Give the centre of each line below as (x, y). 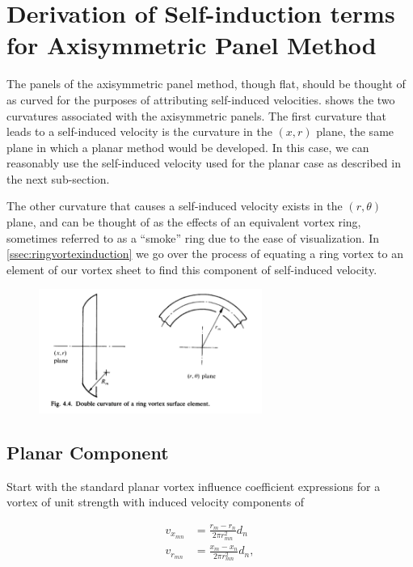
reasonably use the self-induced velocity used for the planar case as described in (204, 163)
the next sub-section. (58, 178)
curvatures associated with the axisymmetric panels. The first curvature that (197, 115)
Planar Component (88, 452)
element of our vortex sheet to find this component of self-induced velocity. (192, 269)
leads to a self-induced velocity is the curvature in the (139, 131)
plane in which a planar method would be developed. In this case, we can (188, 147)
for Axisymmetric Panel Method (192, 45)
